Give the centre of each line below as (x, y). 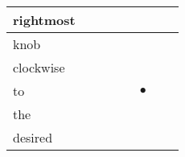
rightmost (44, 20)
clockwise (39, 67)
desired (33, 137)
